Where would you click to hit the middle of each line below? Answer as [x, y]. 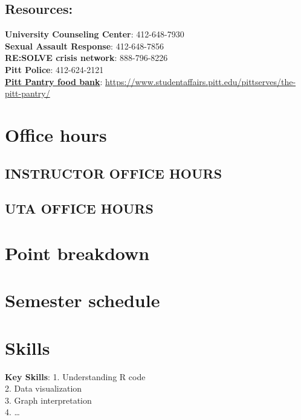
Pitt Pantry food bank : [54, 81]
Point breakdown [77, 253]
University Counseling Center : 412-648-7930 [95, 34]
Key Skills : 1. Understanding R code [75, 376]
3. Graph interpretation [48, 400]
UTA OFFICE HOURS [79, 208]
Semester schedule [83, 300]
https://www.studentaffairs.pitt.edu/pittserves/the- [200, 81]
